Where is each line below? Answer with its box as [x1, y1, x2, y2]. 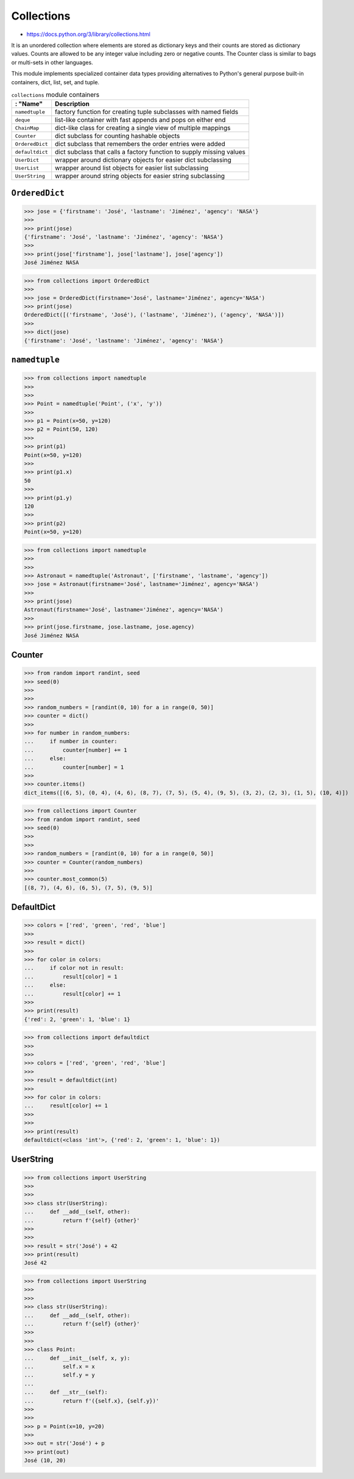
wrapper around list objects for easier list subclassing [55, 164, 208, 172]
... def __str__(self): [24, 1389, 108, 1396]
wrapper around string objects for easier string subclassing [55, 172, 225, 180]
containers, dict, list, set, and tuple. [11, 78, 100, 85]
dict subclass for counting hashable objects [55, 132, 180, 140]
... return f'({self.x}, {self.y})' [24, 1397, 160, 1404]
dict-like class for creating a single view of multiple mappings [55, 124, 231, 132]
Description [55, 99, 90, 108]
